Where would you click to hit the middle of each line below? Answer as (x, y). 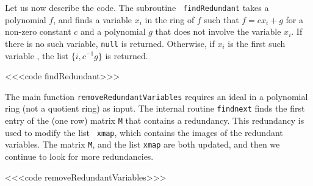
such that (221, 19)
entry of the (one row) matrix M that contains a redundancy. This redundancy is (155, 120)
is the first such (257, 43)
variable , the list (37, 55)
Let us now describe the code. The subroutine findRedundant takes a (137, 7)
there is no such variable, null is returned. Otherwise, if (110, 43)
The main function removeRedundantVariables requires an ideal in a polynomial (156, 96)
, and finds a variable (93, 19)
